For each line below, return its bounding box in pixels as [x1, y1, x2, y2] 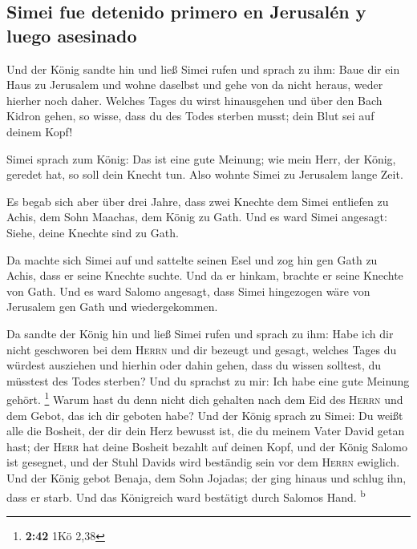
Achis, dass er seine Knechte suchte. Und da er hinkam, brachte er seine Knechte [6, 267, 403, 284]
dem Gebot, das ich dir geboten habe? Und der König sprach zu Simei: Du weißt [6, 406, 403, 423]
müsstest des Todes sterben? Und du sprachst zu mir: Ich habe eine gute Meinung [6, 372, 410, 389]
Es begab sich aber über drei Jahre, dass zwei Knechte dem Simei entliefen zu [6, 192, 389, 209]
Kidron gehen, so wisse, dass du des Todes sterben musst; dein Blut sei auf [6, 107, 374, 124]
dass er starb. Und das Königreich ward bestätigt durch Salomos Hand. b [6, 486, 366, 505]
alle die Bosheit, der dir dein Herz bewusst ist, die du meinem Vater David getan [6, 422, 405, 439]
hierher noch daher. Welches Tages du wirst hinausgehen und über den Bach [6, 91, 383, 108]
